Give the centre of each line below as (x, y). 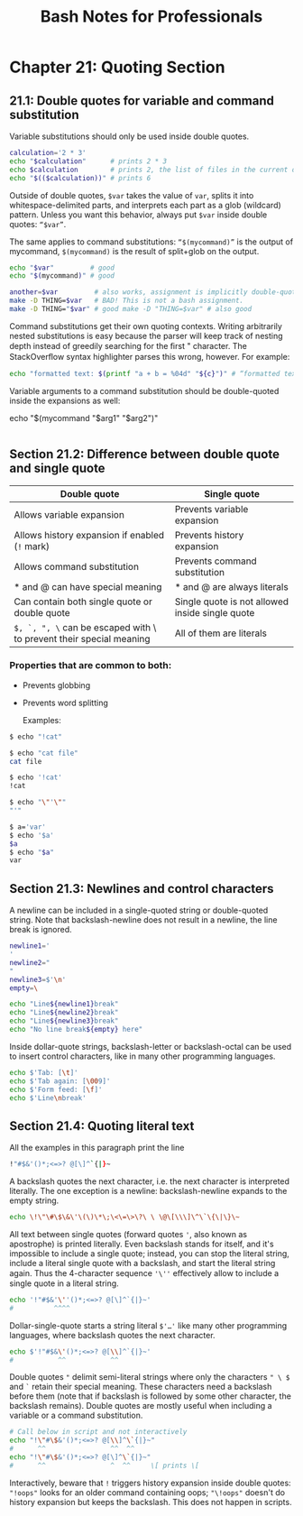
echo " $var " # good (62, 268)
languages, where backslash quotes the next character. (112, 1335)
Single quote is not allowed (231, 602)
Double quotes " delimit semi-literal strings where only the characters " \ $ (150, 1377)
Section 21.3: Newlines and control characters (142, 889)
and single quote (57, 469)
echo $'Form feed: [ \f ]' (56, 1089)
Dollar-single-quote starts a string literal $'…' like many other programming (148, 1325)
